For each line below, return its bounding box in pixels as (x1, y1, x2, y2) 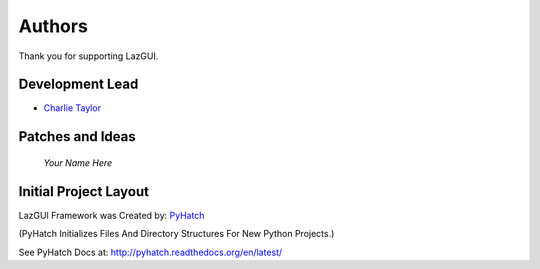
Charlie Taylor (43, 102, 102, 114)
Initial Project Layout (18, 183, 150, 200)
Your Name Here (43, 156, 113, 169)
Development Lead (18, 76, 139, 93)
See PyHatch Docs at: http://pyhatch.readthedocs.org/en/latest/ (18, 246, 283, 258)
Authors (18, 15, 89, 37)
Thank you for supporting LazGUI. (18, 50, 159, 62)
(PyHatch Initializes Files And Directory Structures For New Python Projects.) (18, 228, 335, 240)
